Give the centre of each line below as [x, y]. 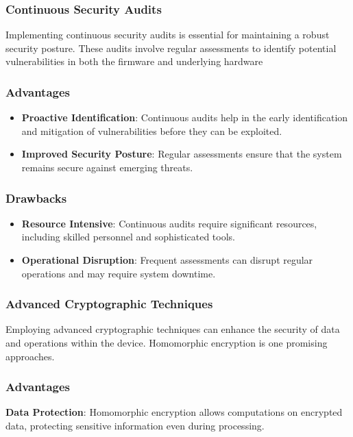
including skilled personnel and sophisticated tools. [128, 237]
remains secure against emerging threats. [107, 167]
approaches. [30, 356]
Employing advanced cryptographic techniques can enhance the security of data [173, 329]
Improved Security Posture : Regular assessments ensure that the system [182, 154]
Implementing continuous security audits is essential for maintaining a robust [168, 35]
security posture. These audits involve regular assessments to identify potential [171, 48]
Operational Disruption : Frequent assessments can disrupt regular [167, 260]
